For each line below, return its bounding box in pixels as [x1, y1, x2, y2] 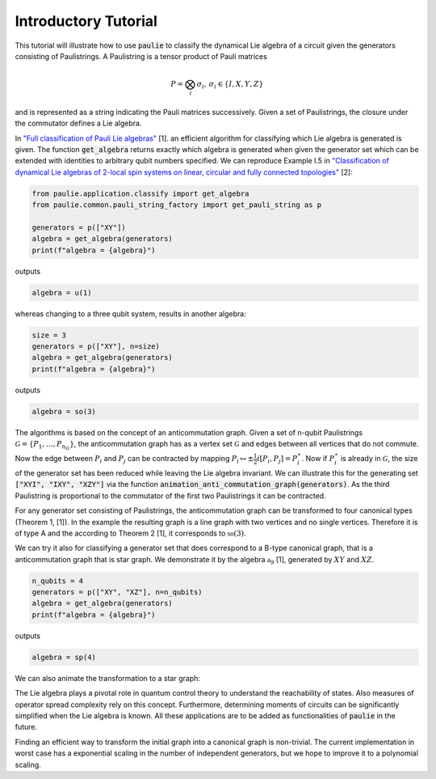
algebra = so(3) [31, 407, 97, 416]
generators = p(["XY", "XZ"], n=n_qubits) [31, 587, 203, 597]
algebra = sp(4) [31, 652, 97, 662]
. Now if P [301, 454, 335, 464]
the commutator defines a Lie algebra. [15, 118, 142, 129]
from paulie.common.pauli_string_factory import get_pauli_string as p [31, 201, 322, 210]
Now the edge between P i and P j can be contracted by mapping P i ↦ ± [15, 454, 254, 465]
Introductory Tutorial [15, 12, 157, 30]
